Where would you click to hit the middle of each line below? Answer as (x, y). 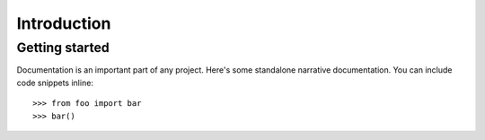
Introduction (64, 23)
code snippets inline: (55, 83)
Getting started (63, 48)
